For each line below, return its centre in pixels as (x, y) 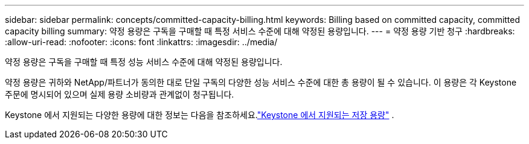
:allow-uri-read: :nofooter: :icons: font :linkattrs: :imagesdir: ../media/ (141, 42)
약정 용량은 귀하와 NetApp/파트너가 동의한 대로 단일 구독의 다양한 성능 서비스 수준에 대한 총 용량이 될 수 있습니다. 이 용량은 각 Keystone (261, 82)
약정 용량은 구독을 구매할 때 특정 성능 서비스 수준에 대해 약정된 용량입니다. (144, 62)
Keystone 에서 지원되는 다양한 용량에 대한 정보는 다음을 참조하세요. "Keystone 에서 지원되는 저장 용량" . (200, 115)
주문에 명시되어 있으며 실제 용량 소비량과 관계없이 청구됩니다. (120, 94)
